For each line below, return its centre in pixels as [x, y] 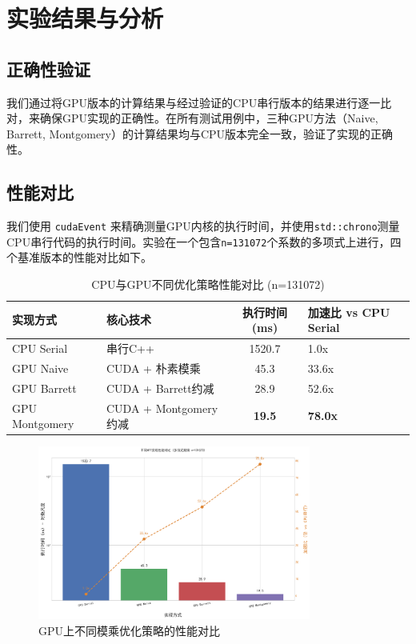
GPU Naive [40, 368]
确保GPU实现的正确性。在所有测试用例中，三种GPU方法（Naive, [209, 118]
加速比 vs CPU [349, 312]
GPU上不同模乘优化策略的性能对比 [130, 630]
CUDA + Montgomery [162, 408]
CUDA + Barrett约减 [160, 388]
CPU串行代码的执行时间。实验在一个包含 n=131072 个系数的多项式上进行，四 [204, 241]
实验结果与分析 [85, 18]
